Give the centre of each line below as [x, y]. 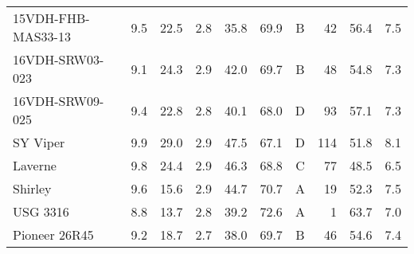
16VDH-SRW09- [59, 101]
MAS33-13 [42, 36]
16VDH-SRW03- [59, 59]
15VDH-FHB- [51, 18]
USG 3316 [41, 211]
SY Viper [39, 142]
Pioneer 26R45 [53, 234]
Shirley [32, 188]
